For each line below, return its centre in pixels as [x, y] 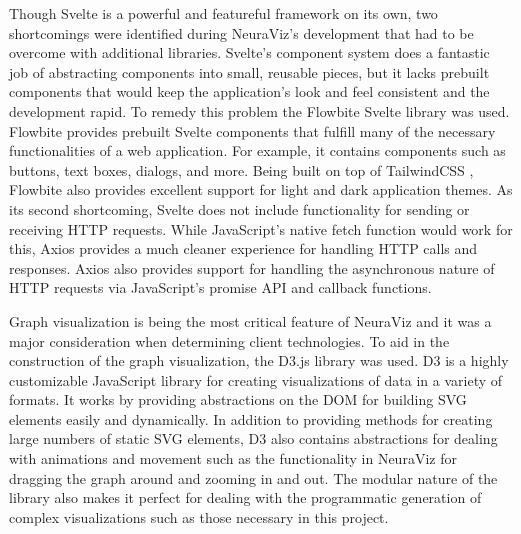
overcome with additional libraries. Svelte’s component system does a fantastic [249, 52]
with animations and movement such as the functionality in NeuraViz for [233, 458]
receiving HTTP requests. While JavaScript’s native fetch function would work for [261, 228]
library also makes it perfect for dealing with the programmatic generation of [245, 497]
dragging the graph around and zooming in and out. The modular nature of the [253, 477]
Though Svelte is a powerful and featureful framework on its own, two [223, 13]
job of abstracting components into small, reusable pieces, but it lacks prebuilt [249, 71]
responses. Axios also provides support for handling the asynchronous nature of [252, 267]
